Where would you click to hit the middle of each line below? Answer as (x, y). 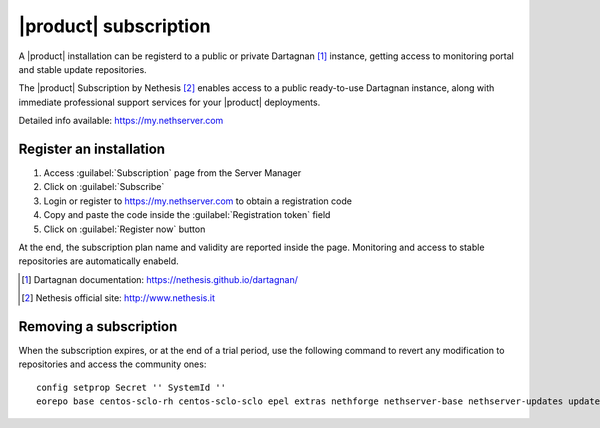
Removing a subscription (98, 326)
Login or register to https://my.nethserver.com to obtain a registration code (197, 201)
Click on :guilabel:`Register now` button (124, 229)
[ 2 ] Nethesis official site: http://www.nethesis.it (118, 298)
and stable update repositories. (82, 69)
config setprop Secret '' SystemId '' (131, 387)
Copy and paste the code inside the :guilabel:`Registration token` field (187, 215)
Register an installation (91, 148)
